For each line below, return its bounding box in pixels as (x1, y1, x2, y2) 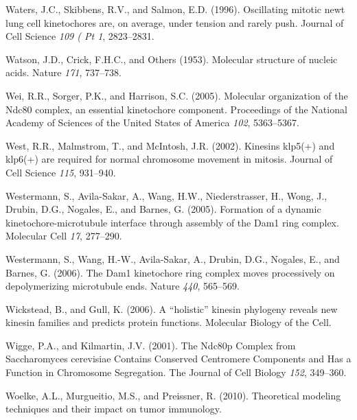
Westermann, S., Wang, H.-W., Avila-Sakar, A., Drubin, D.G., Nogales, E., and (5, 251, 340, 266)
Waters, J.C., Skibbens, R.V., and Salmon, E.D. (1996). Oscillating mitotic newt (5, 2, 345, 16)
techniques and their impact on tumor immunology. (5, 401, 222, 416)
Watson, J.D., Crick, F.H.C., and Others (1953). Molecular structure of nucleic (5, 51, 338, 66)
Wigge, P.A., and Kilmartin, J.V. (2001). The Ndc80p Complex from (5, 338, 296, 352)
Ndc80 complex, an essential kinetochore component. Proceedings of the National (5, 102, 347, 116)
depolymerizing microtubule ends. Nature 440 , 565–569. (5, 279, 240, 293)
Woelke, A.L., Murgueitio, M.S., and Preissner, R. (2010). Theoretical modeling (5, 388, 341, 402)
